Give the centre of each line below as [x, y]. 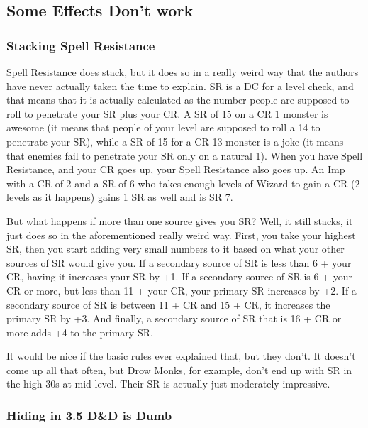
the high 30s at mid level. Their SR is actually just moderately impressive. [168, 384]
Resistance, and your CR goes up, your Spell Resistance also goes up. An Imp [176, 169]
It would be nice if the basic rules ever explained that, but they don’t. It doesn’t [181, 356]
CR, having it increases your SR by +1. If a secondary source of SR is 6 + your [180, 276]
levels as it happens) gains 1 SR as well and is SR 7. [120, 197]
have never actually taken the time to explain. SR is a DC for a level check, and [180, 86]
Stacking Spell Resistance [81, 45]
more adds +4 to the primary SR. [80, 332]
